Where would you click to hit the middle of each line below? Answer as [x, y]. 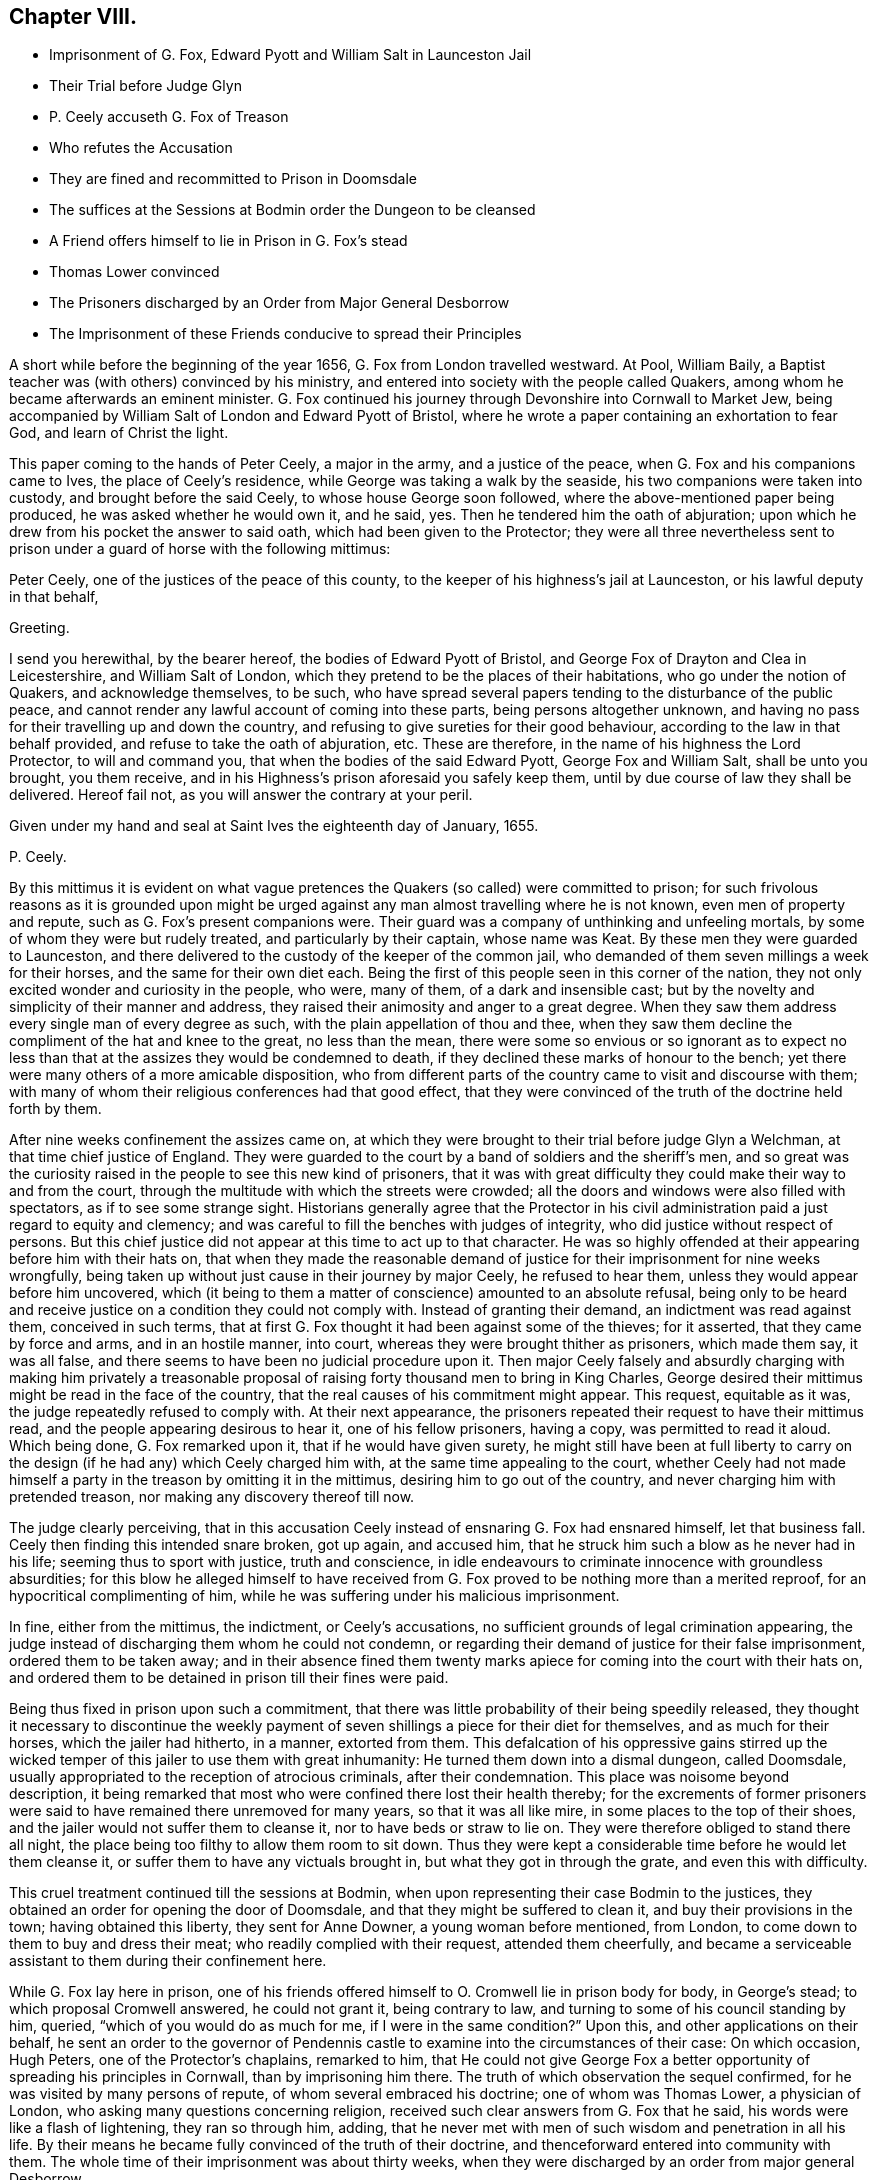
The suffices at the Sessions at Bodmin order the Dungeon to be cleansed [292, 210]
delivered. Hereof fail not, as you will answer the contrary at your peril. [241, 795]
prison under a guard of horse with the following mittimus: [200, 549]
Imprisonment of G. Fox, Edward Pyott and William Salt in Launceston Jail [290, 55]
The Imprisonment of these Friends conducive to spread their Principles [285, 334]
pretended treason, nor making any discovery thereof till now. [212, 1497]
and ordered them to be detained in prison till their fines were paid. [229, 1678]
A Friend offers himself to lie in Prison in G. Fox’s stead [228, 241]
